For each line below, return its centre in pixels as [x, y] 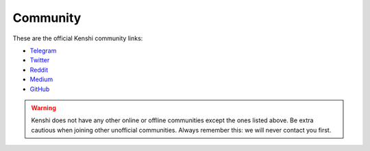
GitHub [40, 89]
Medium [41, 79]
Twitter [40, 60]
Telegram [43, 51]
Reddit [39, 70]
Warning [44, 108]
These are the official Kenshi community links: [78, 38]
